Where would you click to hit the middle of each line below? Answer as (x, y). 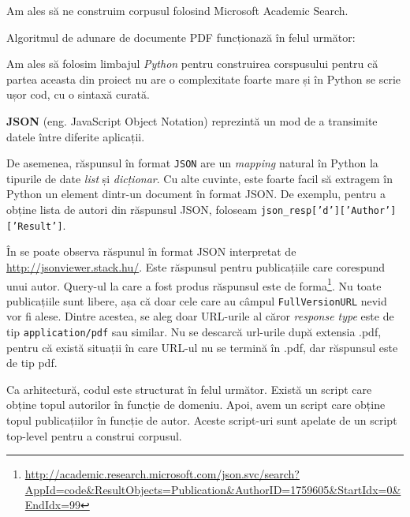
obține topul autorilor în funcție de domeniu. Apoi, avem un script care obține (196, 405)
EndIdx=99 (53, 505)
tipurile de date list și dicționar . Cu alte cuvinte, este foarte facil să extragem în (199, 178)
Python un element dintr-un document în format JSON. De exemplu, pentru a (196, 194)
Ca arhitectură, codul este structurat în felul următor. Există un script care (189, 389)
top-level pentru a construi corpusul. (94, 435)
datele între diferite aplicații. (76, 136)
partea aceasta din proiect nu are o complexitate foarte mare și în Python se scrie (204, 79)
